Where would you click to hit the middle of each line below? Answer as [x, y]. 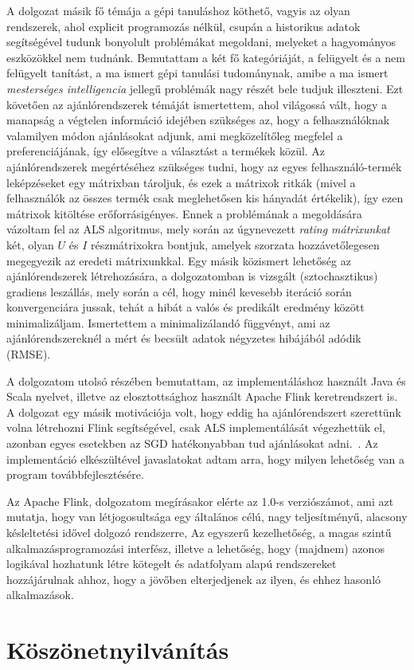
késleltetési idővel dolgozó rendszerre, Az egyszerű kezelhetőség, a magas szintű [199, 532]
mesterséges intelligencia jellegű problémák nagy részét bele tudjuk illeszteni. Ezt [205, 88]
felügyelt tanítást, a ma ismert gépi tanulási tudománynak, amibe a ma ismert [197, 73]
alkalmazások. [40, 595]
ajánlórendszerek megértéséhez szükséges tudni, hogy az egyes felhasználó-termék [204, 166]
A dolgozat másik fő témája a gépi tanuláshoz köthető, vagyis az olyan [178, 10]
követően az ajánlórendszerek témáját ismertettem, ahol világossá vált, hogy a [197, 104]
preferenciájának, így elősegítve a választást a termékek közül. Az [166, 151]
